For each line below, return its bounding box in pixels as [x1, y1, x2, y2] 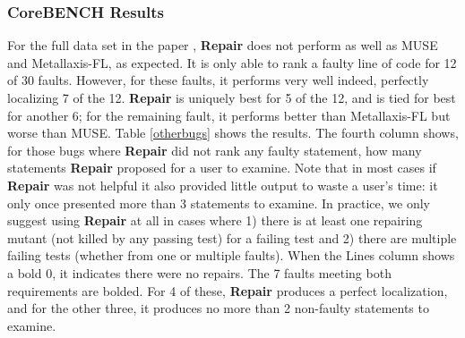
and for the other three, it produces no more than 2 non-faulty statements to [7, 299, 429, 317]
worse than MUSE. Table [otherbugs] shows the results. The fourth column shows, [7, 123, 459, 142]
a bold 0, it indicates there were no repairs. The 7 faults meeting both [7, 263, 392, 282]
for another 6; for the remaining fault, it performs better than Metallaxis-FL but [7, 106, 451, 124]
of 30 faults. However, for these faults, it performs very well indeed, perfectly [7, 71, 429, 89]
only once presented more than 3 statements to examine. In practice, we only [7, 193, 431, 212]
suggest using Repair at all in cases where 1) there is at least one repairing [7, 211, 423, 230]
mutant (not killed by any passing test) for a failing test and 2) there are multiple [7, 228, 457, 247]
